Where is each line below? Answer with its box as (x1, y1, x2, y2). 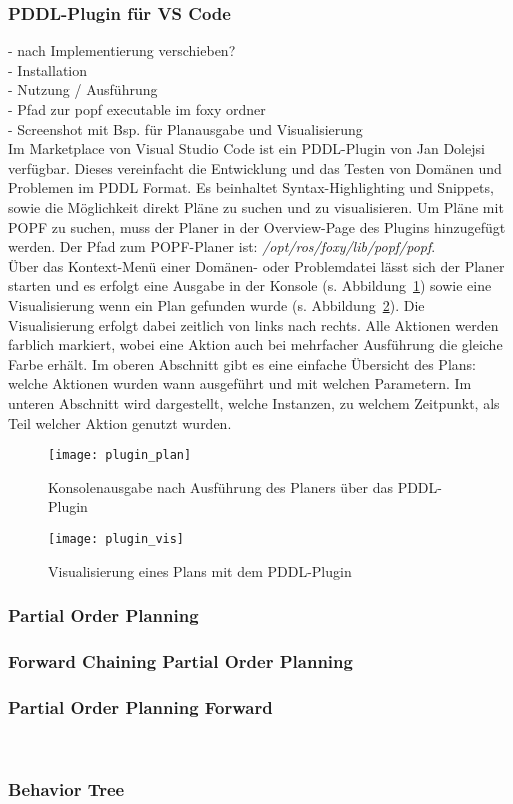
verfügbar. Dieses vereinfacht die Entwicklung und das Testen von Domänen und (8, 157, 502, 178)
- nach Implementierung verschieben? (8, 40, 236, 61)
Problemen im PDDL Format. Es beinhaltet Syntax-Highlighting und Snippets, (8, 177, 494, 198)
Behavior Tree (8, 776, 125, 801)
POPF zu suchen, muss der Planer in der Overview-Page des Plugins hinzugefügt (8, 216, 506, 237)
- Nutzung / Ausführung (8, 79, 158, 100)
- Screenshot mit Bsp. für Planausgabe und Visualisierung (8, 118, 363, 139)
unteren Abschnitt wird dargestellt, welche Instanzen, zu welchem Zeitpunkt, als (8, 392, 500, 413)
